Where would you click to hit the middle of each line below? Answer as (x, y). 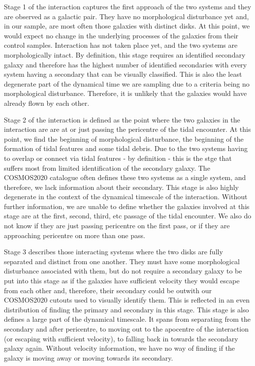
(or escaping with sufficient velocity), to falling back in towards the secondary (121, 338)
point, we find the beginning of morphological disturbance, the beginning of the (124, 138)
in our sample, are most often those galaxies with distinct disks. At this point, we (127, 26)
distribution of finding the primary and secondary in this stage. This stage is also (127, 309)
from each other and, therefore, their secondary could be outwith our (108, 290)
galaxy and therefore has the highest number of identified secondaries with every (126, 64)
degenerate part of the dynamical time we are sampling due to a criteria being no (127, 83)
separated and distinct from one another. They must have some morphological (122, 261)
